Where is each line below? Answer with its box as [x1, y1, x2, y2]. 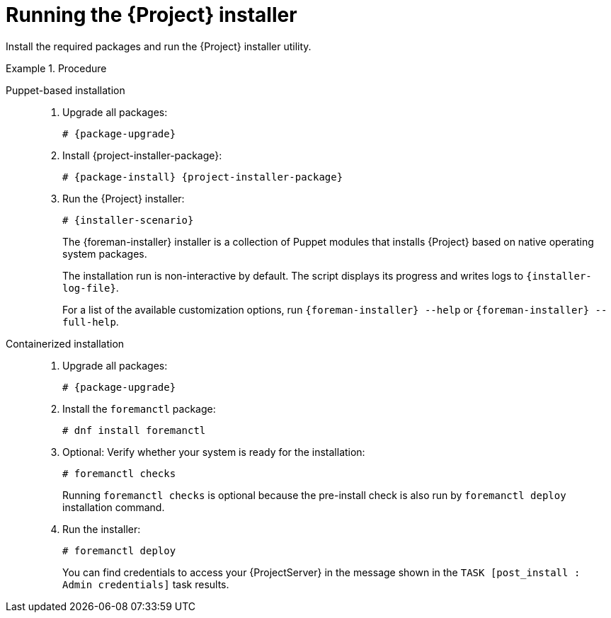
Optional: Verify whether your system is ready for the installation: [62, 445, 365, 458]
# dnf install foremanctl [62, 424, 206, 436]
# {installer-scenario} [62, 214, 194, 226]
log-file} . [62, 281, 119, 294]
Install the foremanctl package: [62, 402, 216, 415]
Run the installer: [62, 522, 141, 535]
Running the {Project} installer [6, 3, 297, 27]
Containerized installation [6, 337, 125, 350]
